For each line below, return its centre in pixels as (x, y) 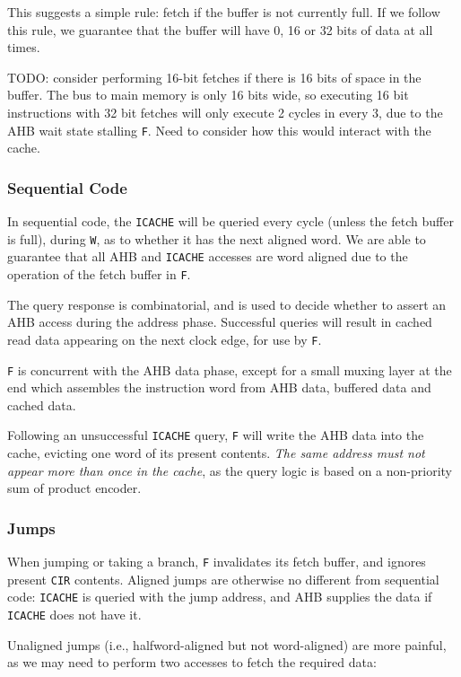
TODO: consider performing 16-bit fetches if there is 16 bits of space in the (214, 77)
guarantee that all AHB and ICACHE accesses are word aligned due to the (208, 256)
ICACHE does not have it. (74, 614)
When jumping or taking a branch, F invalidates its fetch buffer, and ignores (217, 561)
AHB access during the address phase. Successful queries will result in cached (220, 322)
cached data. (42, 404)
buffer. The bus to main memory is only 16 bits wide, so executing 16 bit (208, 95)
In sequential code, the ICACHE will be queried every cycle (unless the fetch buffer (230, 221)
